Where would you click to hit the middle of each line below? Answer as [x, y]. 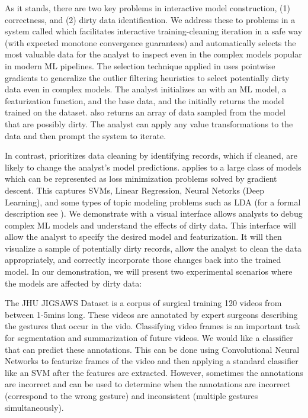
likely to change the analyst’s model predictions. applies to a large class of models [153, 167]
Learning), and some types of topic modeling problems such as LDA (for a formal [153, 202]
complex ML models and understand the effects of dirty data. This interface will [150, 225]
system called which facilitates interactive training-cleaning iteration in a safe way [154, 31]
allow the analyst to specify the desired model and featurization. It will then [143, 237]
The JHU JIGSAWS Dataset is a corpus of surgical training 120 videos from [143, 303]
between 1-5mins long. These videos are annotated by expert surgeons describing [151, 314]
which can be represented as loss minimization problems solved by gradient [141, 179]
